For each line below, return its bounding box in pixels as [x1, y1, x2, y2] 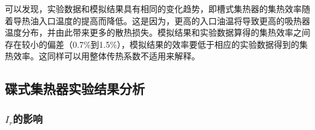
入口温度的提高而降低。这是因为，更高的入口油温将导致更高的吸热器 [38, 14, 310, 27]
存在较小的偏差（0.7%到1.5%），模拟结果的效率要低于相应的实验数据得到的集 [5, 37, 308, 50]
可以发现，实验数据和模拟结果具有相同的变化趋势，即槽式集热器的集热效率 [5, 2, 302, 15]
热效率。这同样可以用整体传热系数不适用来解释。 [5, 50, 200, 62]
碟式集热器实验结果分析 [5, 79, 145, 98]
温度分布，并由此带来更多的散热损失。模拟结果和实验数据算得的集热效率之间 [5, 26, 310, 39]
